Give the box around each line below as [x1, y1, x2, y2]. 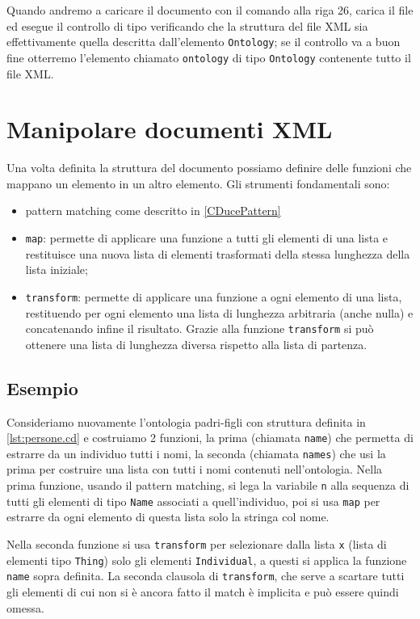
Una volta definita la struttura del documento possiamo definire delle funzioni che [6, 159, 412, 176]
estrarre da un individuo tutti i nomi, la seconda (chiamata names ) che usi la [6, 444, 386, 461]
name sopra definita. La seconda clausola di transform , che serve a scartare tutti [6, 567, 405, 584]
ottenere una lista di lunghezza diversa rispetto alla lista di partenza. [25, 335, 367, 352]
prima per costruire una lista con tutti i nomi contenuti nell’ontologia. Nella [6, 461, 383, 478]
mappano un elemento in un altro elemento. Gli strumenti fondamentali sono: [6, 175, 390, 192]
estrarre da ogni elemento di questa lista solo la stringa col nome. [6, 508, 330, 525]
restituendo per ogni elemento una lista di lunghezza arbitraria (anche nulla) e [25, 304, 414, 321]
